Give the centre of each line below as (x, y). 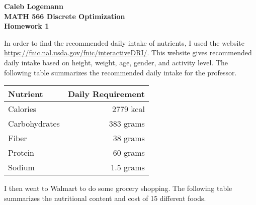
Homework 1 (27, 26)
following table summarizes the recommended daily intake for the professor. (120, 72)
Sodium (21, 167)
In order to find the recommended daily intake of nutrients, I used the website (124, 42)
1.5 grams (128, 167)
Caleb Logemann (34, 6)
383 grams (127, 124)
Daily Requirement (106, 94)
